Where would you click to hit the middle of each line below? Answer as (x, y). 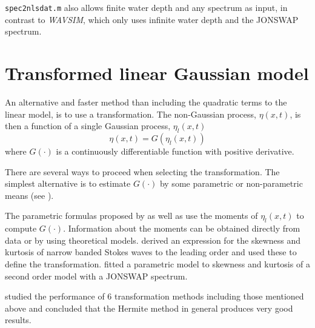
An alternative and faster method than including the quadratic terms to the (146, 102)
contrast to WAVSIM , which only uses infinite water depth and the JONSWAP (152, 19)
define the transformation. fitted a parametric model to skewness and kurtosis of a (157, 263)
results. (18, 320)
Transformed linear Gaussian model (157, 73)
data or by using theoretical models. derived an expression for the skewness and (153, 240)
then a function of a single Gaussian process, (88, 126)
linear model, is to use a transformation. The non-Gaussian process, (131, 114)
